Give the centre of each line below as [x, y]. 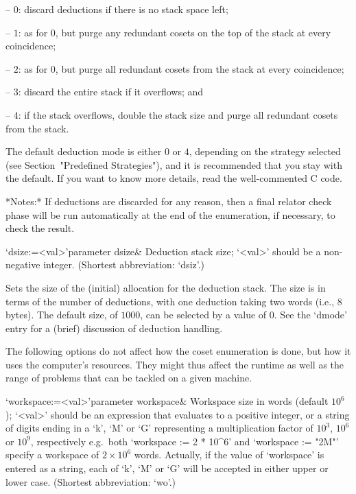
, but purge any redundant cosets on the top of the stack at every [193, 32]
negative [23, 264]
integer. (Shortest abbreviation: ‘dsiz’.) [124, 264]
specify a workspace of [52, 455]
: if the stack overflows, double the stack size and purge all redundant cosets [178, 114]
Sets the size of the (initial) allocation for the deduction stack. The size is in [166, 287]
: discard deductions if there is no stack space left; [123, 9]
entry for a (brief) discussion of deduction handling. [114, 328]
